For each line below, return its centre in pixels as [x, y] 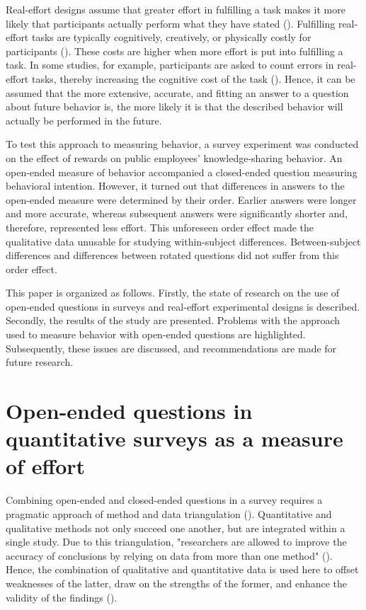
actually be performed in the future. [84, 120]
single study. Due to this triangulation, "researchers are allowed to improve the [176, 542]
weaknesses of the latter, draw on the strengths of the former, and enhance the [176, 583]
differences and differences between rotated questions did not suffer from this [172, 255]
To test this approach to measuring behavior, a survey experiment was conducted [182, 144]
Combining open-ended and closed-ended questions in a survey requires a [164, 500]
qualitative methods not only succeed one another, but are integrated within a [176, 528]
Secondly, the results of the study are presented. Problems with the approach [173, 320]
